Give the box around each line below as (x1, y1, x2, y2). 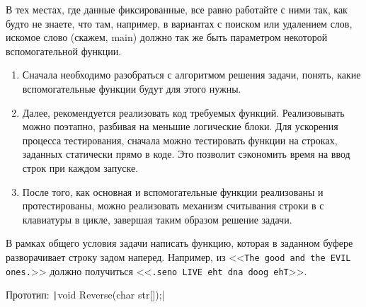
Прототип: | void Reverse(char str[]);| (6, 287, 165, 302)
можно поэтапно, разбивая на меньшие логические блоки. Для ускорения (22, 119, 338, 134)
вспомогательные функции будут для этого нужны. (22, 81, 241, 95)
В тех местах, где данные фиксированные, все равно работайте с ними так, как (6, 2, 348, 16)
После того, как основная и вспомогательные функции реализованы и (22, 184, 324, 199)
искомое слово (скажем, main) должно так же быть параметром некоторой (6, 30, 328, 45)
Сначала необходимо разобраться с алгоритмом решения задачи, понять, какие (22, 67, 361, 82)
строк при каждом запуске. (22, 160, 139, 175)
